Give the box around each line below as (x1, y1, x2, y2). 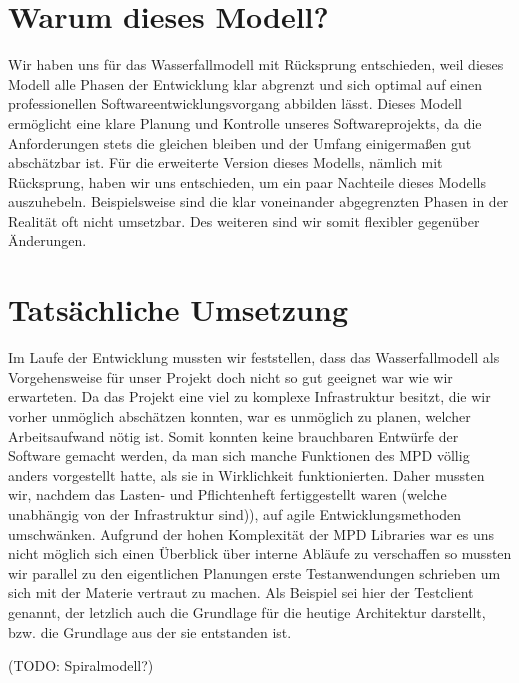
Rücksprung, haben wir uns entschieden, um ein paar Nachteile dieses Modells (8, 171, 486, 192)
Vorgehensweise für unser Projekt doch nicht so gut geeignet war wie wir (8, 366, 453, 387)
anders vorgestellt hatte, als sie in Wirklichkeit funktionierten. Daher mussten (8, 464, 485, 485)
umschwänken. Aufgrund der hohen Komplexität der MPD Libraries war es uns (8, 523, 495, 544)
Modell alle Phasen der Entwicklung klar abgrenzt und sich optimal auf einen (8, 73, 482, 94)
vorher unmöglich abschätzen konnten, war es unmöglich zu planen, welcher (8, 405, 471, 426)
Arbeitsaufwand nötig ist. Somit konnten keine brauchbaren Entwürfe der (8, 425, 459, 446)
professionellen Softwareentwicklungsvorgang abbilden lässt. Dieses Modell (8, 93, 462, 114)
